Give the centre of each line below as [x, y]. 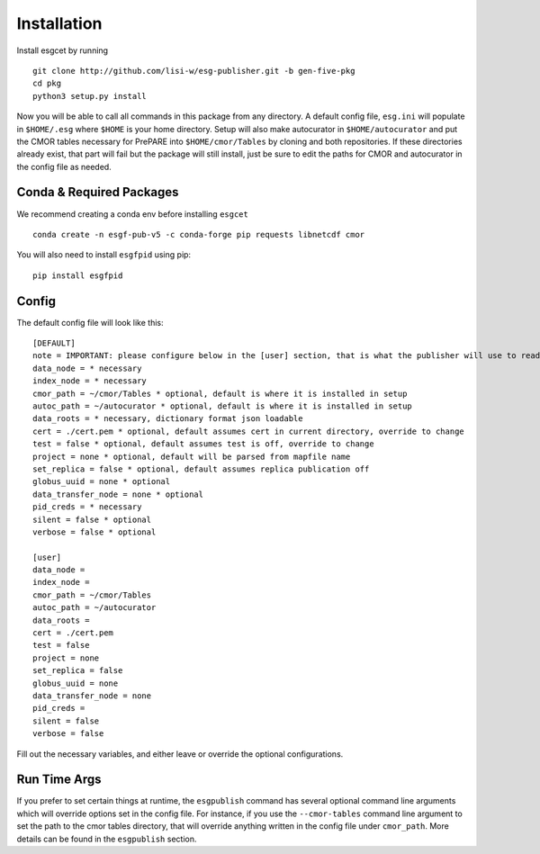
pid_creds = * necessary [87, 507]
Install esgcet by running [62, 50]
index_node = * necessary [90, 381]
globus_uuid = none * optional [102, 482]
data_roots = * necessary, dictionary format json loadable [168, 419]
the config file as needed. [64, 166]
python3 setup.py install [90, 96]
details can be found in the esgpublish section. [107, 839]
